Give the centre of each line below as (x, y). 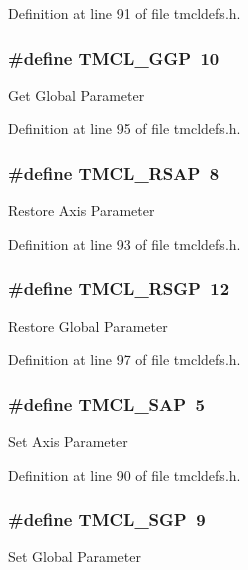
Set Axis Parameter (68, 441)
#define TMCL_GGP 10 (114, 57)
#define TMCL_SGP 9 (107, 519)
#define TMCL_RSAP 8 (114, 172)
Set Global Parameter (74, 556)
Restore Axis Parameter (81, 210)
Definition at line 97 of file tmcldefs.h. (124, 359)
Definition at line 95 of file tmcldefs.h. (124, 128)
